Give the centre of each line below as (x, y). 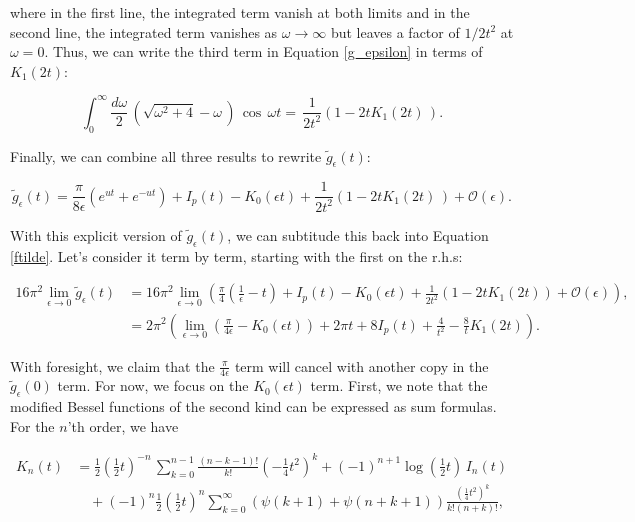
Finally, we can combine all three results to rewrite (166, 155)
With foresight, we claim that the (112, 365)
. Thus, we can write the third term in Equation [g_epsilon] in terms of (263, 51)
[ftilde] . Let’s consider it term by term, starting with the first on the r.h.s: (236, 255)
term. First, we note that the (399, 385)
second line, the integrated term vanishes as (144, 31)
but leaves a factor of (395, 31)
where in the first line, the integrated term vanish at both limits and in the (240, 12)
